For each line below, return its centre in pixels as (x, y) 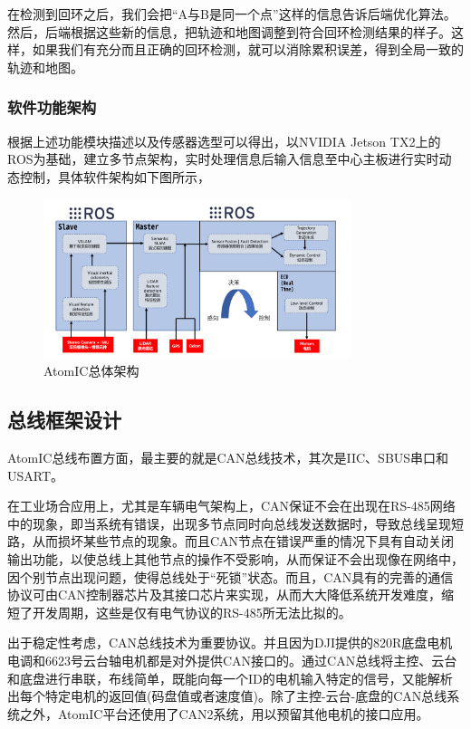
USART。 (36, 475)
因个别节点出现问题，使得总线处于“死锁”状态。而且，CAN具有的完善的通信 (231, 576)
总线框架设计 (64, 420)
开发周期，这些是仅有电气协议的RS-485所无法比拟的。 (192, 612)
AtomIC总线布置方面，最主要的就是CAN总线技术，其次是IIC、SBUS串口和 (228, 457)
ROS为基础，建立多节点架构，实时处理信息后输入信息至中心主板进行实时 (223, 159)
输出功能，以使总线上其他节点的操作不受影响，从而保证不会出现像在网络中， (235, 558)
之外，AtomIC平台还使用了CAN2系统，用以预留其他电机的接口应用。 (224, 713)
